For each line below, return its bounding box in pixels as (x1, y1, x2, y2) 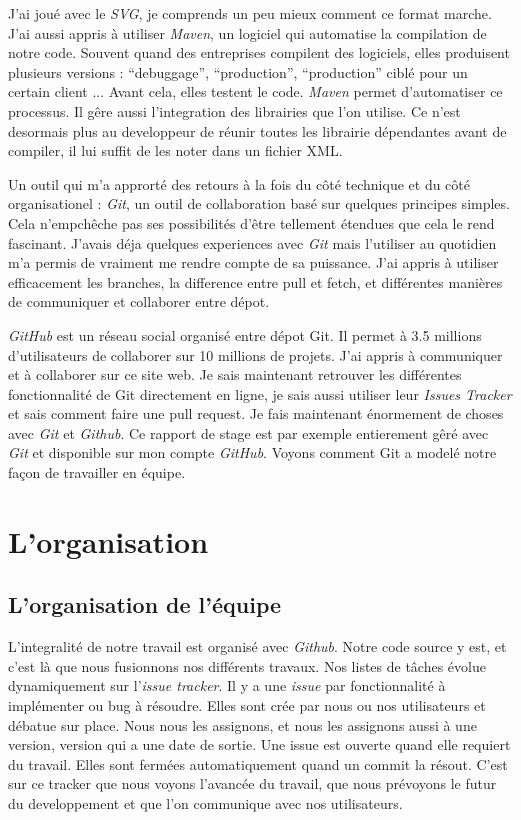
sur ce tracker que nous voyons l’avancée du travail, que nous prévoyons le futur (8, 773, 497, 794)
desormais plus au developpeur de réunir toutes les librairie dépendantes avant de (8, 120, 507, 141)
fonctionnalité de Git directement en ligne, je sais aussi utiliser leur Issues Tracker (8, 383, 512, 404)
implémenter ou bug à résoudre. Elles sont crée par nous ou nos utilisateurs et (8, 695, 486, 716)
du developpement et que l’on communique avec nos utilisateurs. (8, 792, 403, 813)
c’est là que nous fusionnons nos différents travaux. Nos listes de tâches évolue (8, 655, 486, 676)
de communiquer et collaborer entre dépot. (8, 291, 270, 312)
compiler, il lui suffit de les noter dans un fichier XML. (8, 140, 343, 161)
